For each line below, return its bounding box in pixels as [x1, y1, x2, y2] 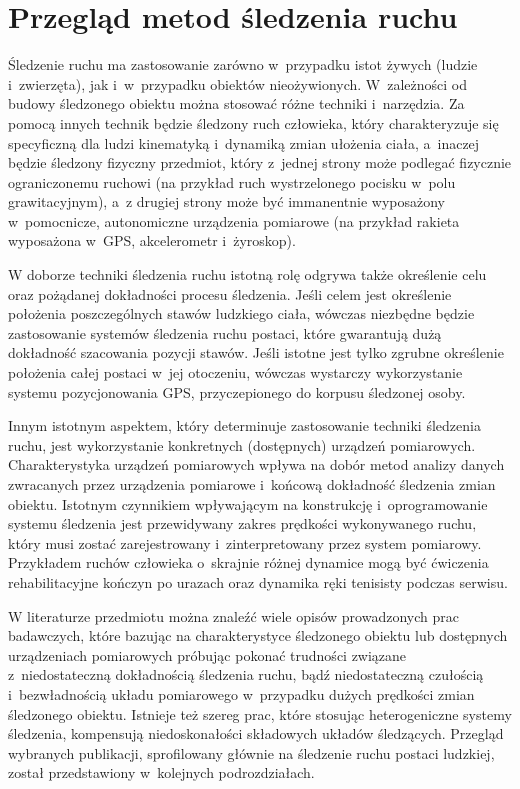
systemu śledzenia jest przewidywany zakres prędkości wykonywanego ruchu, [8, 513, 477, 534]
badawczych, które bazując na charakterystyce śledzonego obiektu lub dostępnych [8, 625, 508, 646]
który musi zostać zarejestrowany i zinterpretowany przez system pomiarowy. [8, 532, 482, 553]
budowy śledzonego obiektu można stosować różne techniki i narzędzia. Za [8, 93, 465, 114]
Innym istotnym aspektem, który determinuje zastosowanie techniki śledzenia [8, 415, 481, 436]
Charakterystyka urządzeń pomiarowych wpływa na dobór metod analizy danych [8, 454, 505, 475]
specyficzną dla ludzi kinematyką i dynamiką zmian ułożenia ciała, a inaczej [8, 132, 480, 153]
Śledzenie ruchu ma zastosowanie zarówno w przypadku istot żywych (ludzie [8, 54, 478, 75]
